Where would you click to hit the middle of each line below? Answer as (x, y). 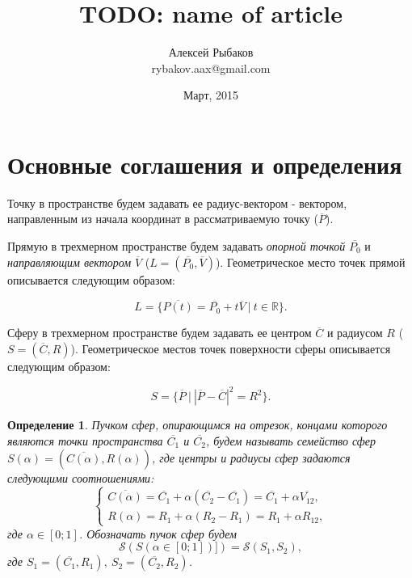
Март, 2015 (211, 95)
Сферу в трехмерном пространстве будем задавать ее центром (160, 333)
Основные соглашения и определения (205, 164)
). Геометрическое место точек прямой (310, 262)
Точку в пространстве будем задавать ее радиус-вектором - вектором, (177, 203)
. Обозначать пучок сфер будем (158, 533)
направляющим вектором (69, 262)
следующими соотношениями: (81, 478)
